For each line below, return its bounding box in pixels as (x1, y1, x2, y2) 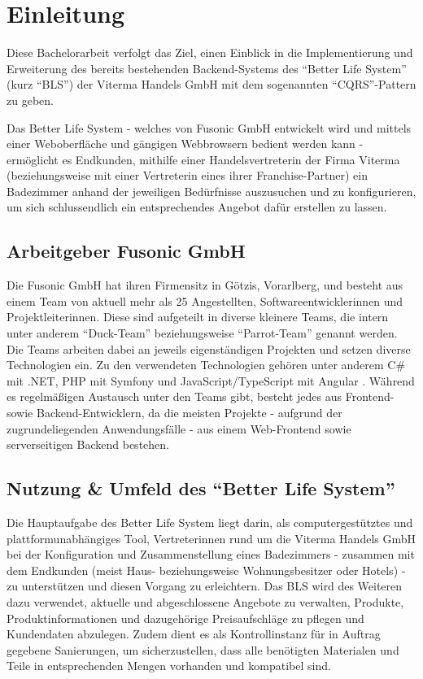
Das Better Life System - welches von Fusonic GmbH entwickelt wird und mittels (7, 119, 412, 136)
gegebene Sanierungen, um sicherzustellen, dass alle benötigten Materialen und (7, 641, 399, 658)
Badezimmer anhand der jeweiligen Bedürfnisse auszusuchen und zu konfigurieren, (7, 182, 416, 199)
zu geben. (7, 91, 54, 108)
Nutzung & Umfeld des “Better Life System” (7, 476, 395, 501)
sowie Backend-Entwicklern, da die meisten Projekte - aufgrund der (7, 404, 342, 421)
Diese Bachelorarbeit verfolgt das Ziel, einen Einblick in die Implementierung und (7, 44, 413, 61)
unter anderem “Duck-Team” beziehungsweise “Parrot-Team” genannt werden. (7, 324, 398, 342)
